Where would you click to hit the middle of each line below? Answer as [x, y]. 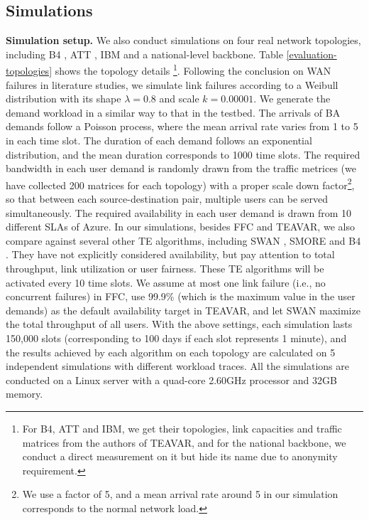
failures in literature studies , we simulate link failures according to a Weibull [172, 84]
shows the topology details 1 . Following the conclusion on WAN [193, 70]
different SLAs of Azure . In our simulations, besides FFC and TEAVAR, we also [180, 227]
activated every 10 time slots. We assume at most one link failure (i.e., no [166, 282]
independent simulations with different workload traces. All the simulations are [177, 366]
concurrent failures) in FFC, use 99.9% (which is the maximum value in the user [181, 296]
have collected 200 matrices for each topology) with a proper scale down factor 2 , [180, 184]
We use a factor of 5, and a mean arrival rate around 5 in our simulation [180, 494]
